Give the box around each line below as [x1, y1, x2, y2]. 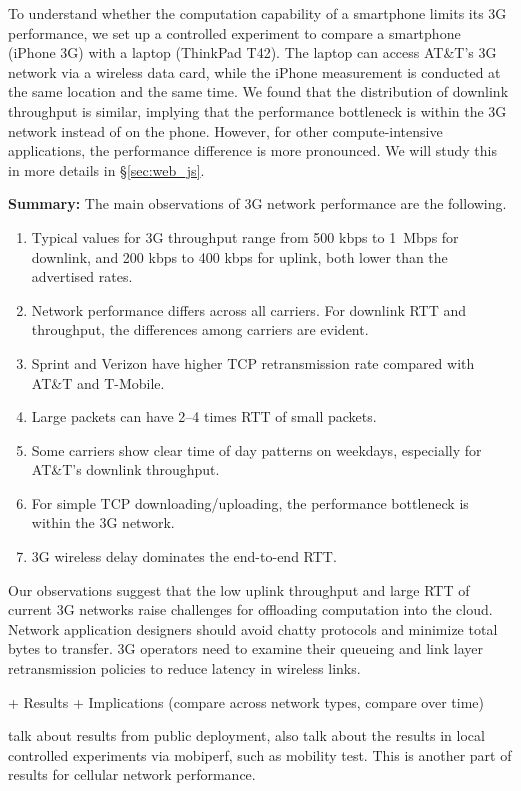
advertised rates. [31, 266, 133, 287]
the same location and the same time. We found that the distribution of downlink [8, 81, 509, 102]
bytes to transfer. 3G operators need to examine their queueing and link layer [8, 638, 484, 659]
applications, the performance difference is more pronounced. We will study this [8, 140, 497, 161]
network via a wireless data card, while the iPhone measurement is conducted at [8, 61, 501, 82]
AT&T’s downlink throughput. [31, 459, 220, 480]
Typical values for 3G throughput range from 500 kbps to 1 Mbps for [31, 226, 459, 247]
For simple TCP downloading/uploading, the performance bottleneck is [31, 492, 469, 513]
